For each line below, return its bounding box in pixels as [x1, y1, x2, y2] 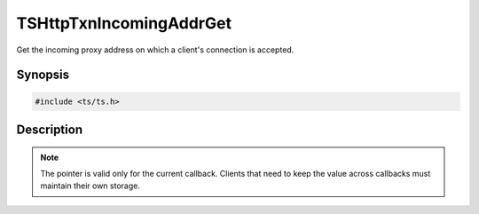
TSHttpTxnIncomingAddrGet [16, 13, 232, 33]
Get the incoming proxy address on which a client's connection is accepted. [16, 44, 294, 55]
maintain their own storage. [40, 180, 141, 191]
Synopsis [16, 67, 70, 83]
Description [16, 122, 83, 137]
